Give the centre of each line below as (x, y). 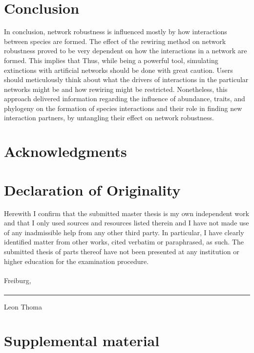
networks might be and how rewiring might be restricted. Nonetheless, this (116, 89)
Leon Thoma (23, 306)
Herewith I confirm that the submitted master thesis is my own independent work (127, 213)
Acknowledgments (65, 151)
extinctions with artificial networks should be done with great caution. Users (118, 70)
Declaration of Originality (92, 189)
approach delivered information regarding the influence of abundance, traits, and (125, 99)
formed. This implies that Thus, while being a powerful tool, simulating (111, 60)
